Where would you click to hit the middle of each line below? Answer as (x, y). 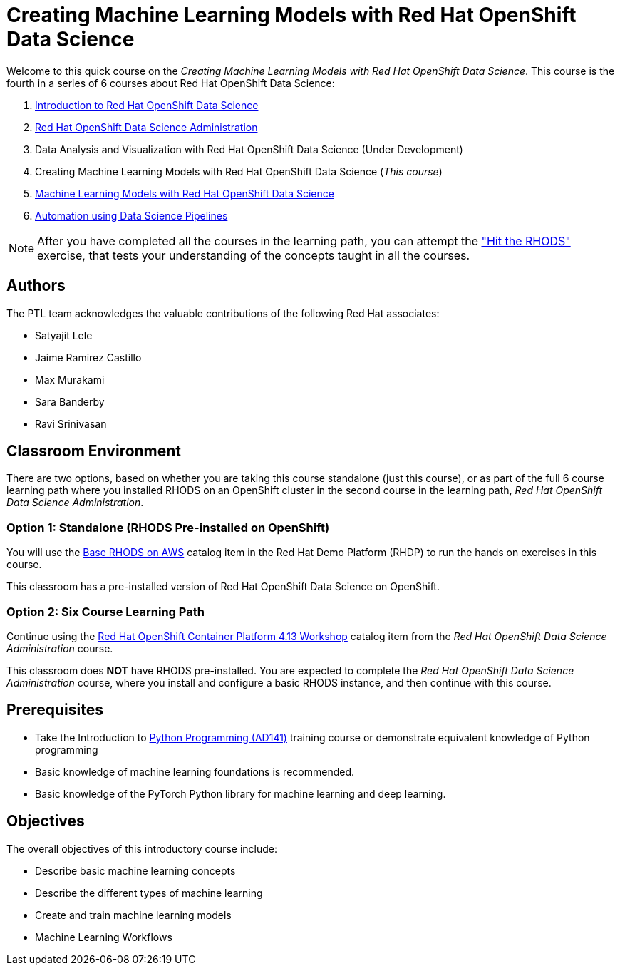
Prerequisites (55, 710)
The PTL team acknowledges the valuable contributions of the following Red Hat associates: (223, 313)
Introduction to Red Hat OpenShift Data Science (147, 105)
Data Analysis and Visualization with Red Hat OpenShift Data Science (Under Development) (249, 149)
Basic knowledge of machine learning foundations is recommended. (195, 771)
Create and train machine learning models (133, 915)
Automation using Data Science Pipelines (131, 215)
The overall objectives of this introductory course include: (142, 848)
